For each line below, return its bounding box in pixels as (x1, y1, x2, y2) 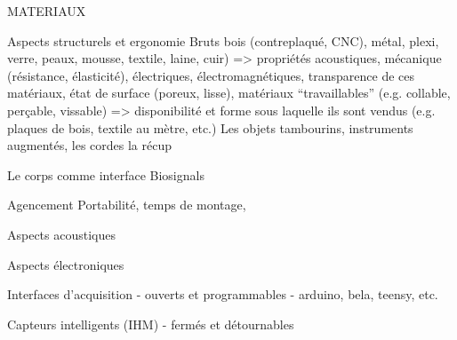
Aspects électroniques (7, 255, 124, 273)
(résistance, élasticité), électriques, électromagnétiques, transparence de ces (7, 66, 414, 84)
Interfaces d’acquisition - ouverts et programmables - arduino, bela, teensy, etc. (7, 285, 438, 304)
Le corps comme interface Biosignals (7, 165, 204, 184)
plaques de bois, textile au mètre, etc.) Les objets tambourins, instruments (7, 118, 413, 137)
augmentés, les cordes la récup (7, 136, 172, 154)
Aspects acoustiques (7, 225, 116, 243)
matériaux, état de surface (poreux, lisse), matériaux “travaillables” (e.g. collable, (7, 83, 451, 102)
